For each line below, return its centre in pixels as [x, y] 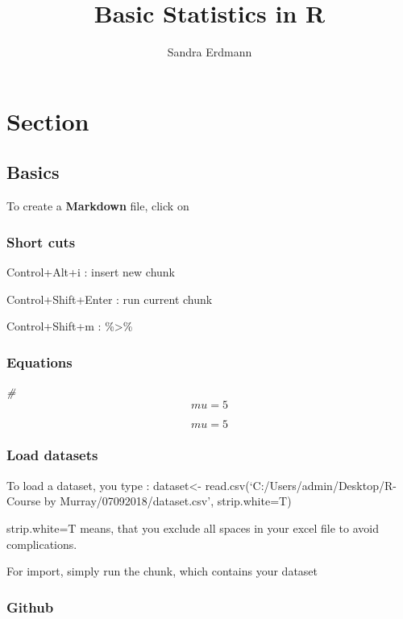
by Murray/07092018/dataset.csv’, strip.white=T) [168, 501]
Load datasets [52, 455]
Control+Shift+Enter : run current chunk [110, 299]
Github [30, 607]
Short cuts [41, 241]
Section [48, 120]
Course [24, 501]
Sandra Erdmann [210, 52]
